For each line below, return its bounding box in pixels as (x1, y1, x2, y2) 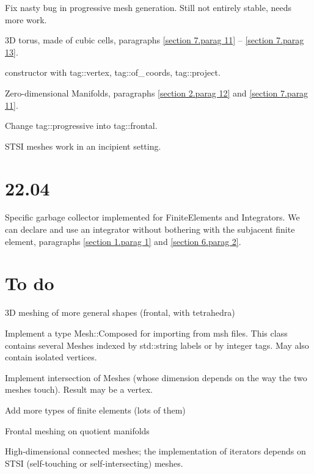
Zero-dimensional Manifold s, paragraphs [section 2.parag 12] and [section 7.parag (5, 86, 309, 99)
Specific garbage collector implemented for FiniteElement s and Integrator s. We (5, 211, 300, 224)
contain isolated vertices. (5, 351, 97, 363)
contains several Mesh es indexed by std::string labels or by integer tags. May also (5, 338, 309, 351)
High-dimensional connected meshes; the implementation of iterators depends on (5, 445, 306, 458)
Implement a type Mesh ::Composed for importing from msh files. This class (5, 326, 288, 339)
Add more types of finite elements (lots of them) (5, 403, 186, 416)
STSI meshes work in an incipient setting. (5, 139, 161, 152)
